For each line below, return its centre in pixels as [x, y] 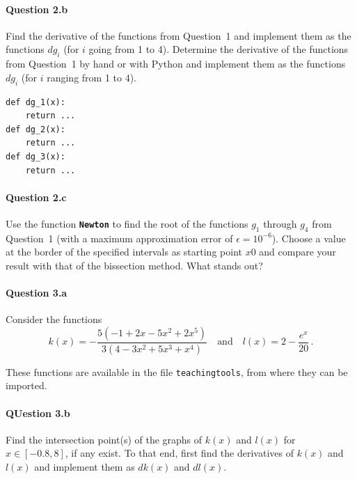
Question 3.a [37, 293]
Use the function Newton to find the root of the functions [127, 223]
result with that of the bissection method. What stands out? [134, 265]
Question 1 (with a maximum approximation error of [119, 238]
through [280, 223]
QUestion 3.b [38, 413]
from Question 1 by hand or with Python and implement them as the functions [176, 64]
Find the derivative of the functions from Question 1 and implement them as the [178, 35]
